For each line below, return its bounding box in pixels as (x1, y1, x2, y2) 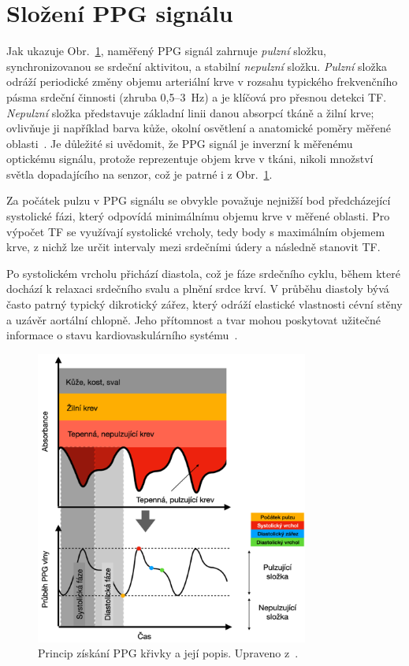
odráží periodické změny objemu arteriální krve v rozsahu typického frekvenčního (6, 73, 398, 90)
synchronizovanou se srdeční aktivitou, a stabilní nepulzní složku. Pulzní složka (6, 57, 388, 74)
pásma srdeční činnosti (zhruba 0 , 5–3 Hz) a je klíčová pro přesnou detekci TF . (6, 88, 387, 105)
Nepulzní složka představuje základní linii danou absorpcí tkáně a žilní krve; (6, 104, 374, 120)
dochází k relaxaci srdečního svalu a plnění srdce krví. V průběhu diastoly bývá (6, 280, 389, 297)
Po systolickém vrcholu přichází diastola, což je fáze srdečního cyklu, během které (6, 265, 400, 281)
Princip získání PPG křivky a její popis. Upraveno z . (38, 645, 299, 661)
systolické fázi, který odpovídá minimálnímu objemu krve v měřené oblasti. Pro (6, 208, 390, 224)
